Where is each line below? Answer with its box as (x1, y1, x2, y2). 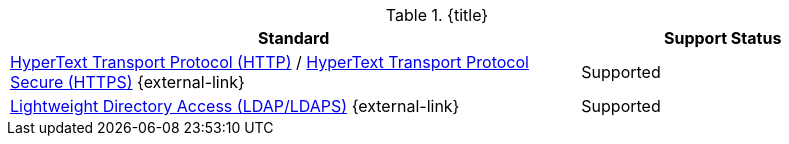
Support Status (663, 28, 782, 48)
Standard (258, 28, 330, 48)
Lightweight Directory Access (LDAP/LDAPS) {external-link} (10, 96, 460, 116)
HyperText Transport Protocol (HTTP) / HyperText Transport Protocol (10, 52, 529, 72)
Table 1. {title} (385, 5, 489, 25)
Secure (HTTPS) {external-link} (10, 72, 245, 92)
